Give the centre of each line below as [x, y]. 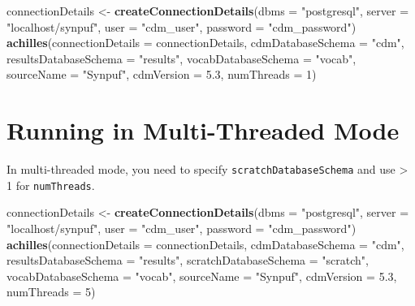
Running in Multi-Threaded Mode [203, 130]
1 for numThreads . [51, 185]
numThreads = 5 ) [51, 292]
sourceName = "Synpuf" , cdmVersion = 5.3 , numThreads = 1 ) [162, 74]
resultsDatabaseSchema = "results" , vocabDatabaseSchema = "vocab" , [182, 58]
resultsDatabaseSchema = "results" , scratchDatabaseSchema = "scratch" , [188, 260]
